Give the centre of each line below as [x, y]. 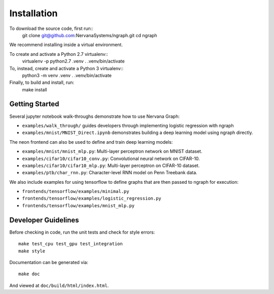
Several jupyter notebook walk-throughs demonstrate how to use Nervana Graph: [95, 116]
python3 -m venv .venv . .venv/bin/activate [67, 75]
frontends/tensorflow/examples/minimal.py [76, 191]
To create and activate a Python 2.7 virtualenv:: [59, 54]
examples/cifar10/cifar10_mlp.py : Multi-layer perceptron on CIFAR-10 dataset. [111, 166]
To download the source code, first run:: [51, 28]
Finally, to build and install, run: [42, 83]
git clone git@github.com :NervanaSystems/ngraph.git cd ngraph [90, 35]
